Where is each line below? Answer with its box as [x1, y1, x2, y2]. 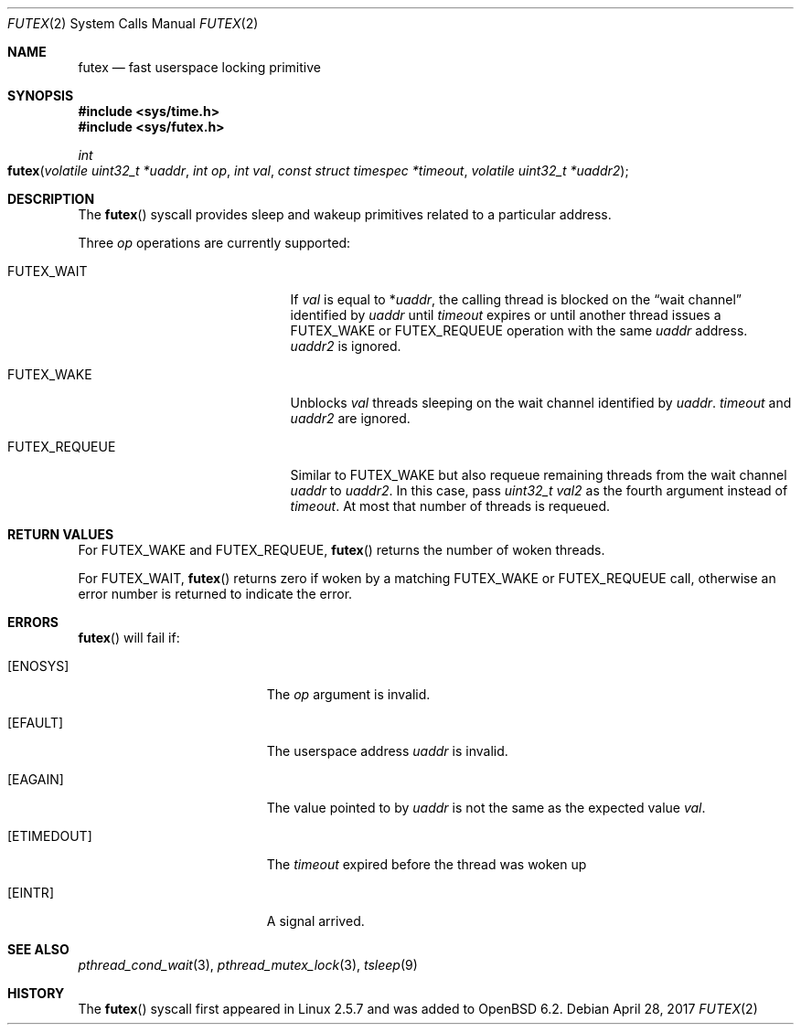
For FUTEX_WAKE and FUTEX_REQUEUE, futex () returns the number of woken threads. [78, 542, 605, 558]
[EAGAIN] [7, 771, 64, 787]
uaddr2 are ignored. [290, 410, 411, 426]
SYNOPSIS [7, 88, 74, 103]
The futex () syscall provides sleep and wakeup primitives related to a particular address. [78, 207, 612, 222]
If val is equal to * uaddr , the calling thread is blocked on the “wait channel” [290, 292, 742, 307]
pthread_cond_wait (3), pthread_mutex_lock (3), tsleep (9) [78, 957, 418, 973]
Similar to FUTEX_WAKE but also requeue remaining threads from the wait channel [290, 467, 787, 483]
